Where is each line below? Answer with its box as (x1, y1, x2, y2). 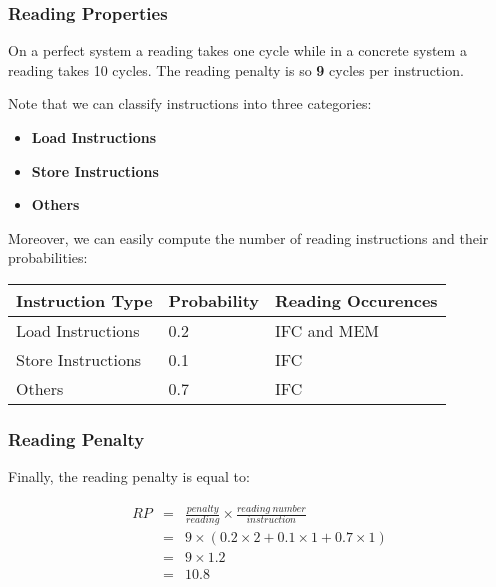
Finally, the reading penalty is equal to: (8, 466, 250, 487)
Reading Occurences (275, 288, 438, 312)
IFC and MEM (275, 318, 380, 342)
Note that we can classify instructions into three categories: (8, 93, 372, 114)
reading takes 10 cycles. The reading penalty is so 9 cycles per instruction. (8, 59, 464, 80)
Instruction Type (16, 288, 153, 312)
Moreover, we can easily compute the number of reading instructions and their (8, 227, 489, 248)
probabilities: (8, 247, 88, 268)
